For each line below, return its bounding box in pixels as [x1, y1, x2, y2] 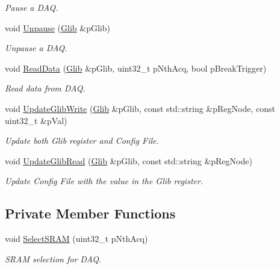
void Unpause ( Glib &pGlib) [5, 21, 110, 34]
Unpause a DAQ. [5, 42, 67, 54]
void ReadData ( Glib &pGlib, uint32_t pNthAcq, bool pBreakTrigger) [5, 61, 267, 74]
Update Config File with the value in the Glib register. [5, 175, 204, 187]
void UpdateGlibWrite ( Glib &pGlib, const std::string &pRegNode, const [5, 102, 275, 114]
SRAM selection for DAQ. [5, 252, 102, 265]
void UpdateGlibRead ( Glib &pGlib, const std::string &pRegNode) [5, 154, 252, 167]
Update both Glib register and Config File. [5, 134, 159, 147]
